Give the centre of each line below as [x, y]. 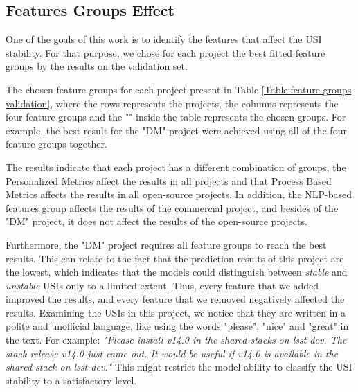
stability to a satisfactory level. [71, 380]
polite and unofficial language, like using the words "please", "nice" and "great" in [177, 326]
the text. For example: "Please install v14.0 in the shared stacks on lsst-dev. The [176, 340]
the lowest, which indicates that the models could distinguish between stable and [177, 272]
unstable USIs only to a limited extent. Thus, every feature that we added [162, 285]
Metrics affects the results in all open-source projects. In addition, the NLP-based [179, 194]
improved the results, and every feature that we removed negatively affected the [175, 299]
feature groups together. [56, 144]
